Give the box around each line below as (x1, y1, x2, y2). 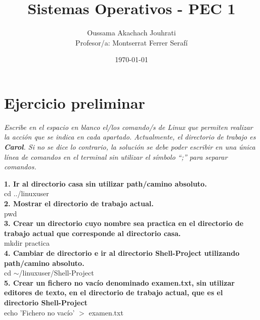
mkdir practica (4, 238, 50, 248)
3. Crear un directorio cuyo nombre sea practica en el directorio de (4, 218, 244, 228)
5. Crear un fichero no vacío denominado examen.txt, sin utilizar (4, 277, 235, 288)
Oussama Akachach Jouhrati (87, 27, 176, 38)
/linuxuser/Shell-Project (19, 267, 94, 278)
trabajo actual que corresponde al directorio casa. (4, 227, 181, 238)
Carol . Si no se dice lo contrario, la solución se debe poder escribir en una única (4, 142, 255, 152)
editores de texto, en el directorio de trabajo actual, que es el (4, 287, 223, 298)
